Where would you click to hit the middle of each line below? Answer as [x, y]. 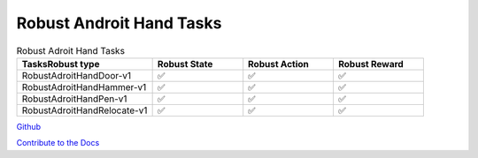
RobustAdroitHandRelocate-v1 [85, 110]
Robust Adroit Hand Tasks [71, 50]
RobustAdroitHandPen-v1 [74, 99]
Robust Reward [371, 64]
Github [29, 126]
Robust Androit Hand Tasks [119, 23]
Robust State [185, 64]
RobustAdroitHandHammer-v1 [84, 87]
